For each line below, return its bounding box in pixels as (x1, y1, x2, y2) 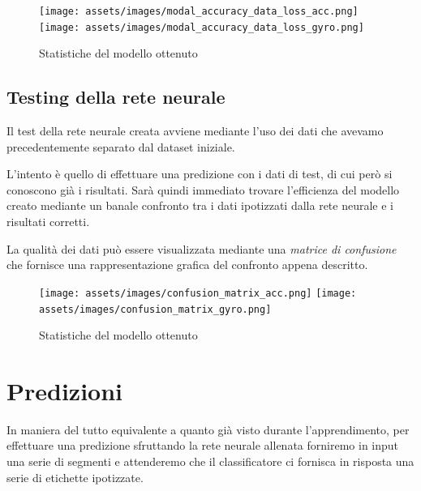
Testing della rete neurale (6, 84, 226, 109)
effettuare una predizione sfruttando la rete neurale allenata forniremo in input (6, 437, 399, 454)
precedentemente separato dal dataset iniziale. (6, 138, 235, 155)
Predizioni (6, 374, 123, 407)
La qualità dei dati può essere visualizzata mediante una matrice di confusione (6, 240, 397, 257)
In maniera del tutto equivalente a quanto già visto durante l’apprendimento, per (6, 421, 410, 438)
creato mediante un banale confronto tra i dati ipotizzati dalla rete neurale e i (6, 197, 393, 214)
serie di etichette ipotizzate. (6, 468, 144, 485)
